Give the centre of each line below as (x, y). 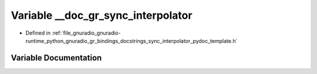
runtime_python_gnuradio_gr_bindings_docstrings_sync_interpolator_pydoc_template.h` (131, 41)
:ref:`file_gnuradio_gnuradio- (86, 33)
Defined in (38, 33)
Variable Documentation (56, 58)
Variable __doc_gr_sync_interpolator (102, 15)
